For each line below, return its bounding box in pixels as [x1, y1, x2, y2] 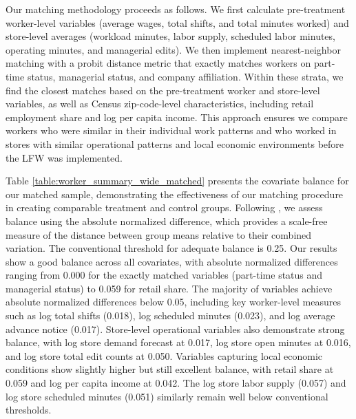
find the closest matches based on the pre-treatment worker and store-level [6, 83, 320, 97]
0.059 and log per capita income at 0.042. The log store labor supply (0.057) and [6, 376, 346, 390]
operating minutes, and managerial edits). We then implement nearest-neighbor [6, 42, 341, 56]
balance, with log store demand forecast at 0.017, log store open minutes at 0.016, [6, 335, 351, 350]
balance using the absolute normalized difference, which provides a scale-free [6, 213, 328, 228]
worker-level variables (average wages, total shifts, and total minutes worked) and [6, 15, 349, 30]
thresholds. [6, 402, 52, 417]
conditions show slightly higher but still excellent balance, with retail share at [6, 362, 334, 376]
